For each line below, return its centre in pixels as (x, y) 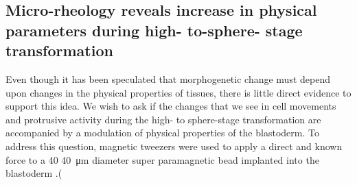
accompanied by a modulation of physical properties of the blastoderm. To (162, 133)
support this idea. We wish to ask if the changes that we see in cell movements (171, 106)
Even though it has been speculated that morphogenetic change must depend (168, 78)
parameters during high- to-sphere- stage (154, 30)
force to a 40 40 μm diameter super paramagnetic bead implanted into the (162, 159)
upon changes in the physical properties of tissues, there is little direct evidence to (178, 92)
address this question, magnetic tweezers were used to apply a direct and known (174, 146)
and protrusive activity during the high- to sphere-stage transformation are (163, 119)
